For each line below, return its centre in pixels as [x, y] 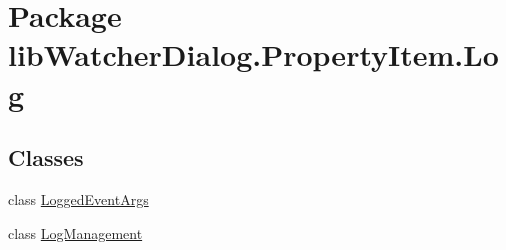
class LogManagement [75, 232]
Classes [46, 157]
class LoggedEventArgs [78, 198]
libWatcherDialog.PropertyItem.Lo [253, 54]
